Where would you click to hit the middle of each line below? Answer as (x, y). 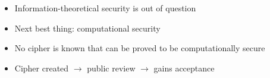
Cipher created (42, 68)
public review (111, 68)
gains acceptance (184, 68)
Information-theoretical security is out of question (105, 8)
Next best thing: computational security (87, 28)
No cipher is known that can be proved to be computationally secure (140, 48)
